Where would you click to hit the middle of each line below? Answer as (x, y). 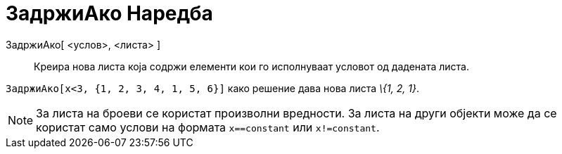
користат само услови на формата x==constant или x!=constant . (208, 127)
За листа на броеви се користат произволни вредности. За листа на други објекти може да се (296, 113)
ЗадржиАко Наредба (109, 13)
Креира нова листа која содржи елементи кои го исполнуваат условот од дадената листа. (251, 66)
